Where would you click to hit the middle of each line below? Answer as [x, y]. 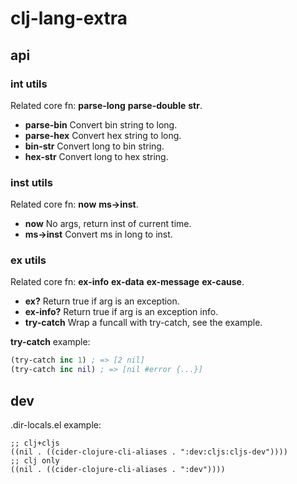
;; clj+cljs [35, 443]
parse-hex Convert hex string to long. [103, 135]
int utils [29, 84]
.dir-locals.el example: [56, 425]
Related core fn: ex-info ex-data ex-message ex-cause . [127, 282]
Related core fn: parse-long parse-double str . [106, 105]
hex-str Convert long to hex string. [96, 156]
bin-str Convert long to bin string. [94, 146]
